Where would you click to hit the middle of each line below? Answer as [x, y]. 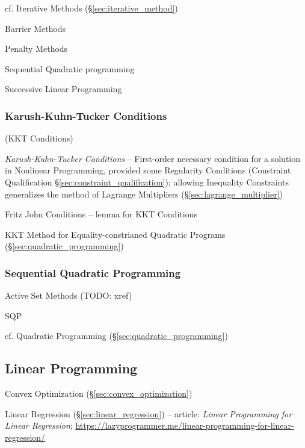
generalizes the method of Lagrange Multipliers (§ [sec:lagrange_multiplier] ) [144, 194]
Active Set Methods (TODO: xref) [69, 295]
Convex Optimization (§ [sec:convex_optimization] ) [99, 394]
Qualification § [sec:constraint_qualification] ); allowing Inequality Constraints [147, 182]
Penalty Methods [36, 48]
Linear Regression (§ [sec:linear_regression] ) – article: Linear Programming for [149, 413]
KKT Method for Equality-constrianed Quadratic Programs [115, 234]
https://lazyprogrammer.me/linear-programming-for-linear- [185, 425]
